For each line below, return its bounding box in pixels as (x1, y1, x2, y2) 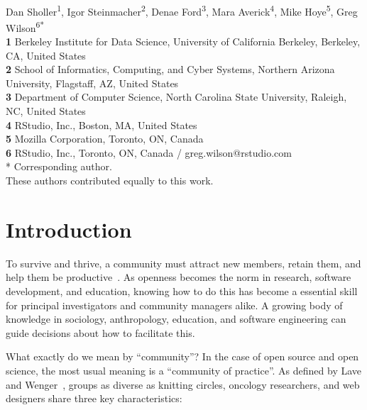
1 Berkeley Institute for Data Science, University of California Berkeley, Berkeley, (6, 34, 361, 49)
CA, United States (6, 48, 86, 62)
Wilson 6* (6, 18, 45, 35)
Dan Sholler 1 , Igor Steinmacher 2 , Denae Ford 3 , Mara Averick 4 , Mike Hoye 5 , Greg (6, 1, 358, 18)
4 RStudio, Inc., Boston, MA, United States (6, 117, 197, 132)
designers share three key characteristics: (6, 391, 182, 406)
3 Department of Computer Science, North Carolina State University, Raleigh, (6, 89, 347, 104)
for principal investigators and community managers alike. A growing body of (6, 297, 343, 312)
